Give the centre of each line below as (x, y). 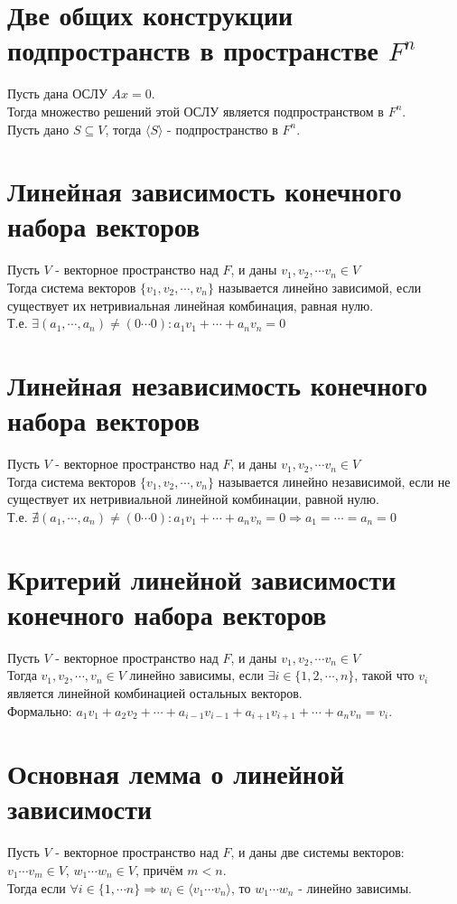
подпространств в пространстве (193, 50)
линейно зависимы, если (196, 675)
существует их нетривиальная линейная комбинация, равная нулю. (191, 305)
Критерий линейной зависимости (202, 578)
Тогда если (37, 887)
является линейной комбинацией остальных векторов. (155, 692)
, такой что (384, 675)
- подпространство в (223, 129)
